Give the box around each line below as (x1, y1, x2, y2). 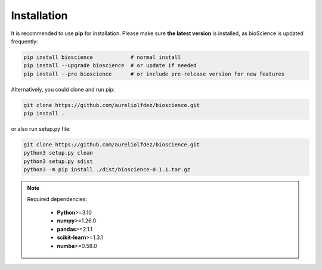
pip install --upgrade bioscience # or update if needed (23, 62, 197, 69)
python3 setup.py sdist (23, 158, 94, 165)
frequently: (11, 37, 38, 45)
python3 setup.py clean (23, 149, 94, 156)
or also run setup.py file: (11, 125, 71, 133)
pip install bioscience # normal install (23, 54, 181, 61)
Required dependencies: (27, 195, 88, 202)
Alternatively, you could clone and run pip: (11, 86, 115, 93)
